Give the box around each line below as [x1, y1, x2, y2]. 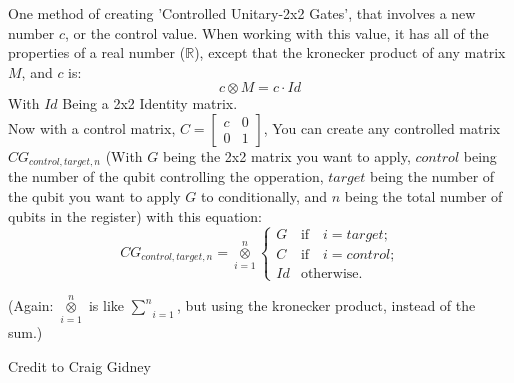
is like [88, 295, 125, 316]
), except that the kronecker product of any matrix [194, 42, 506, 63]
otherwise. [300, 266, 363, 281]
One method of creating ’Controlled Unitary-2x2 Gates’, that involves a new [8, 3, 476, 23]
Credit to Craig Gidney [8, 355, 151, 376]
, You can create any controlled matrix [263, 117, 501, 138]
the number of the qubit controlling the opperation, [8, 166, 324, 187]
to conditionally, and [201, 186, 328, 207]
